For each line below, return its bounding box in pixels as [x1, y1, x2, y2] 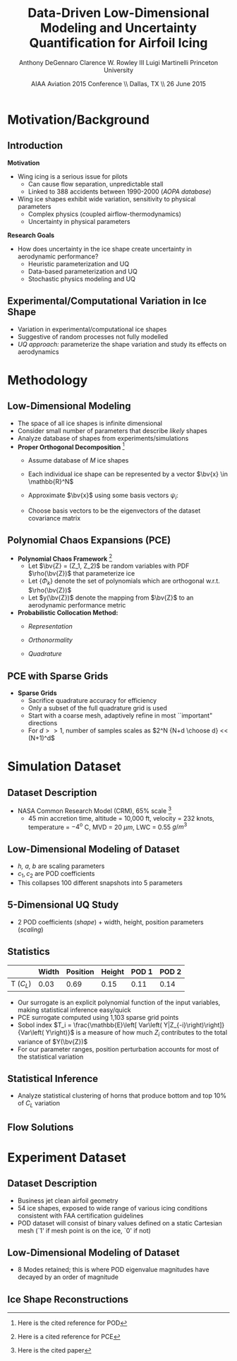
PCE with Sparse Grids [7, 670, 109, 682]
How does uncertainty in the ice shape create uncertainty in [17, 244, 192, 253]
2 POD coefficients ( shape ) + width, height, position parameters [17, 917, 204, 926]
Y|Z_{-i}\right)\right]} [163, 1021, 225, 1029]
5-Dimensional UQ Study [7, 899, 119, 911]
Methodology [7, 372, 88, 388]
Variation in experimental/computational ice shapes [17, 325, 167, 333]
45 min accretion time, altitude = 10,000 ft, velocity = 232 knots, [28, 814, 215, 822]
